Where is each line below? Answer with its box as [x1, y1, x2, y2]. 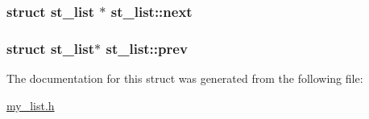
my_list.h [6, 96, 55, 113]
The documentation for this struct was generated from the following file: [6, 70, 363, 87]
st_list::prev [106, 38, 188, 58]
